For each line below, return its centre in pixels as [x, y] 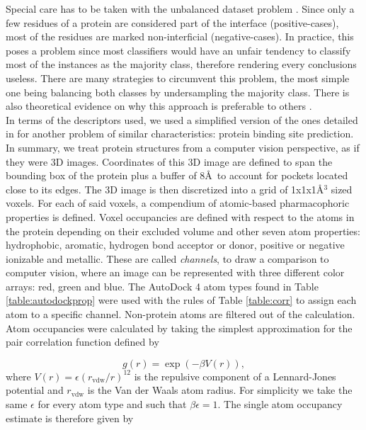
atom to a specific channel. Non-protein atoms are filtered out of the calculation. [181, 314]
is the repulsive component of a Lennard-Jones [235, 376]
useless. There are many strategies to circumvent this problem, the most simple [178, 78]
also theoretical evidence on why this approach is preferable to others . [159, 106]
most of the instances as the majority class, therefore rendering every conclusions [181, 64]
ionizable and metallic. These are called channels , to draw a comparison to [167, 258]
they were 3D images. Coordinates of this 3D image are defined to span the [169, 161]
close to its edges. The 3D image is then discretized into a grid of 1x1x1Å [165, 189]
